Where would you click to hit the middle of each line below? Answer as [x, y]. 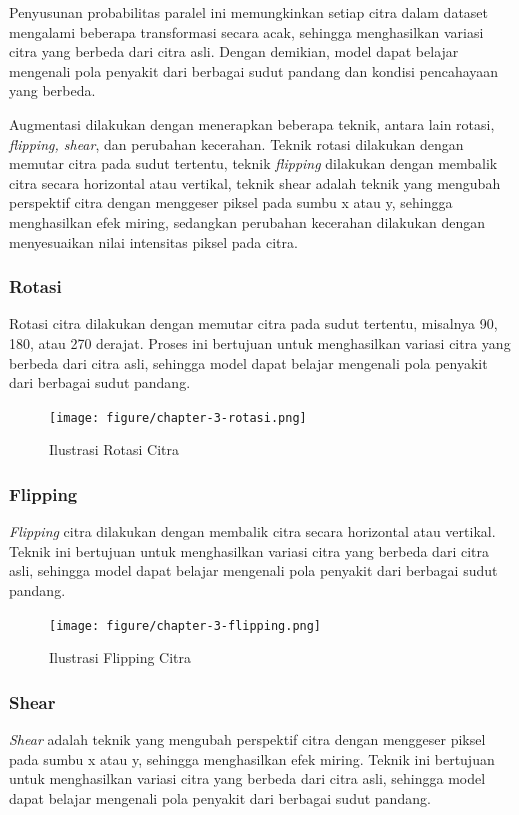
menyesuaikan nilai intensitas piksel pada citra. [153, 241]
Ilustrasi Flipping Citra [120, 657]
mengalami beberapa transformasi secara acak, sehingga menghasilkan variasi [246, 31]
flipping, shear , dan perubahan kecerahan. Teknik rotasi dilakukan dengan [236, 143]
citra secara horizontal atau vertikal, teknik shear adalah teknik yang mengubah [255, 182]
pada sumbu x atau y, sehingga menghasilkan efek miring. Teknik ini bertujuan [252, 758]
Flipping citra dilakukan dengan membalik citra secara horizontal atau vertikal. [252, 531]
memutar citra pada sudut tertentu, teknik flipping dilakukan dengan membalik [253, 163]
